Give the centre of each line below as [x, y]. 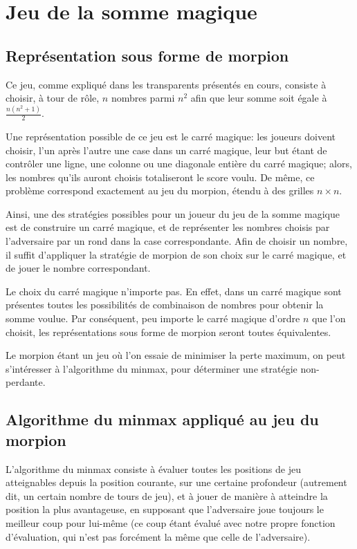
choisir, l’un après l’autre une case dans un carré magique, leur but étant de [166, 150]
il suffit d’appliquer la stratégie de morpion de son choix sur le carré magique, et [176, 254]
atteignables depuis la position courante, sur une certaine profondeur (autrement [176, 482]
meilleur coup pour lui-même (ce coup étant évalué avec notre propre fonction [171, 522]
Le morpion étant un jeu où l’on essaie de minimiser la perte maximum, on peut [176, 355]
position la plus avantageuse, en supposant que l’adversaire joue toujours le [165, 509]
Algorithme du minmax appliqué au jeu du [162, 419]
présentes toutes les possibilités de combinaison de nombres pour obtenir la [165, 305]
